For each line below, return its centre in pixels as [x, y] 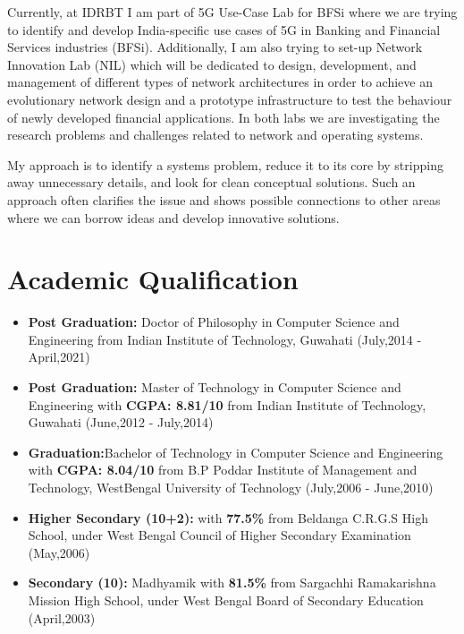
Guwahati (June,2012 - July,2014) [121, 422]
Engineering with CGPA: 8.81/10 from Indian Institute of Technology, [227, 404]
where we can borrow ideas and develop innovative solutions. [173, 217]
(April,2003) [62, 617]
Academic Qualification [153, 279]
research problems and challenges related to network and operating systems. [215, 135]
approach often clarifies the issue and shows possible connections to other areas [224, 199]
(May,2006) [59, 552]
